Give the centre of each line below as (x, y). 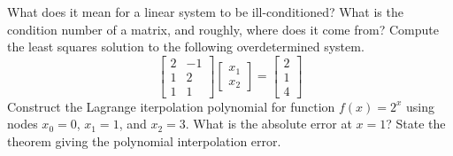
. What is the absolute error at (269, 124)
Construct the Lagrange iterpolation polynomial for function (171, 106)
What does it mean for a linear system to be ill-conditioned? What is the (205, 12)
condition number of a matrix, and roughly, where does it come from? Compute (223, 29)
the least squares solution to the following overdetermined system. (186, 47)
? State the (416, 124)
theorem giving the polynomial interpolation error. (144, 141)
